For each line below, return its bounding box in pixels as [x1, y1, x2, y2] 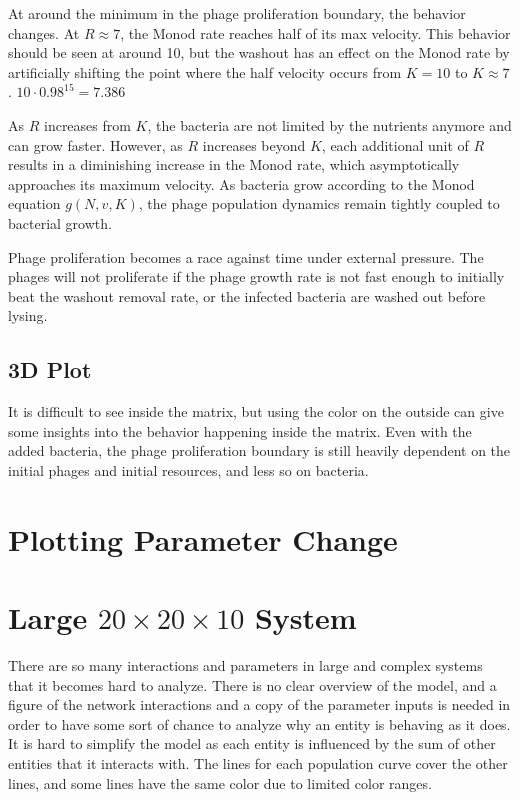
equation [8, 193, 61, 214]
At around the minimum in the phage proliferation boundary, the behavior [8, 3, 466, 23]
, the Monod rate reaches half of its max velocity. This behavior [120, 22, 511, 43]
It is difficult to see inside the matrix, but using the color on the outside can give [8, 401, 504, 422]
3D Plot [8, 354, 92, 385]
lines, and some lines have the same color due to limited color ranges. [8, 772, 432, 793]
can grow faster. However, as [8, 134, 183, 155]
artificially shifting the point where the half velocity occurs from [8, 61, 402, 82]
